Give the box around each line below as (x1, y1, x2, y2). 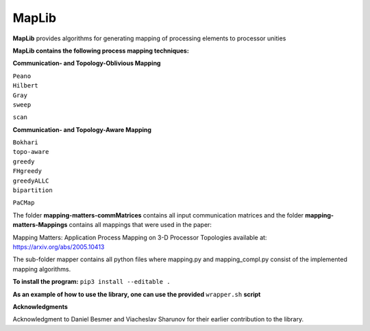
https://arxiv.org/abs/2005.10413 (12, 243, 105, 251)
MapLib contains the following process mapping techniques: (12, 47, 190, 55)
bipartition (12, 187, 53, 194)
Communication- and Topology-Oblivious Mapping (12, 59, 161, 68)
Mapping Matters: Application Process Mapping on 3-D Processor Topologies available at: (12, 233, 267, 241)
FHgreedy (12, 168, 42, 175)
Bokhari (12, 139, 39, 146)
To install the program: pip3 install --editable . (12, 278, 171, 286)
